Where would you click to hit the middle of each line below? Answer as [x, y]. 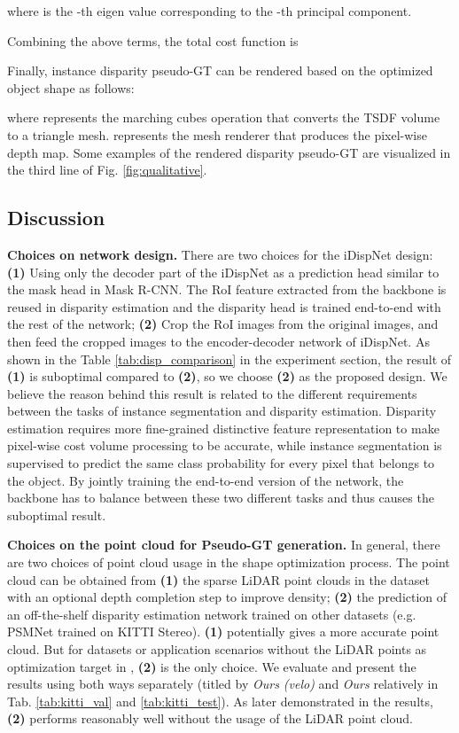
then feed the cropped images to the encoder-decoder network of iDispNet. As [218, 341]
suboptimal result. [57, 515]
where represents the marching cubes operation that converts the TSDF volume [224, 117]
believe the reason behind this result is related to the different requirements [212, 393]
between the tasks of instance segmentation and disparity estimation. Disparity [222, 411]
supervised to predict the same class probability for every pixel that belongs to [221, 463]
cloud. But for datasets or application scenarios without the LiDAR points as [217, 649]
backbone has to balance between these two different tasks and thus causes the [221, 498]
